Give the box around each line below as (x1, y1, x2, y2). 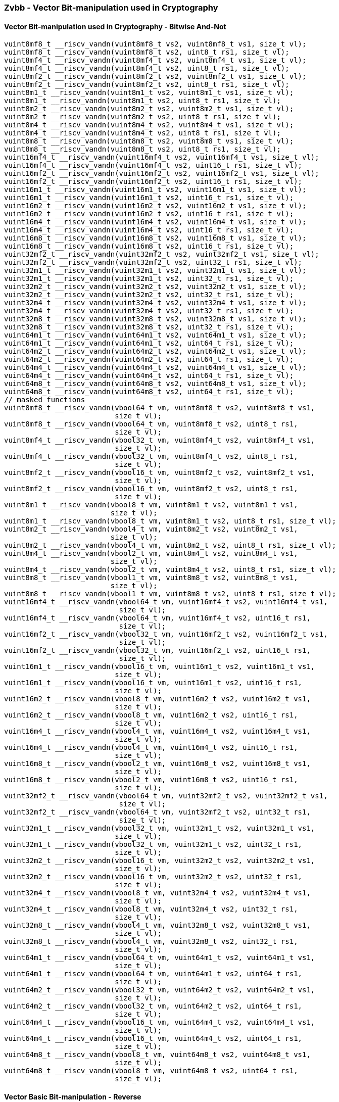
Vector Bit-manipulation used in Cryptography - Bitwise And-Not (4, 22, 226, 31)
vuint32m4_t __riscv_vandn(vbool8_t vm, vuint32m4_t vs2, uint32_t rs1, (4, 905, 298, 914)
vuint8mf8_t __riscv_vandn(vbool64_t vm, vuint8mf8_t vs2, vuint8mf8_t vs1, (4, 404, 315, 412)
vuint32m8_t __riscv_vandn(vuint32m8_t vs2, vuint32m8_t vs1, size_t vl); (4, 315, 307, 323)
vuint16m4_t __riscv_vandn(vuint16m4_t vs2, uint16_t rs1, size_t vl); (4, 226, 294, 234)
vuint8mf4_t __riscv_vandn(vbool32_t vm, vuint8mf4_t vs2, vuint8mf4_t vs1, (4, 436, 315, 445)
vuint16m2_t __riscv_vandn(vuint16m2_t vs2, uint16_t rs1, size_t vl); (4, 210, 294, 218)
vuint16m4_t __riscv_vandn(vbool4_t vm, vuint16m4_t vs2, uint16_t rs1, (4, 743, 298, 752)
